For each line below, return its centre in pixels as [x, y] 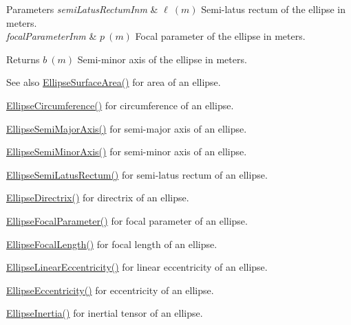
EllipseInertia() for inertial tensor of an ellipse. [105, 313]
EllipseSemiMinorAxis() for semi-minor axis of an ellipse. [127, 152]
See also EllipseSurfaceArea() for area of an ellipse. [114, 82]
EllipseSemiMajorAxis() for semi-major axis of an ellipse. [127, 128]
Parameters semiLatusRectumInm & [82, 9]
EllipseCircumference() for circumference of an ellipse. [120, 105]
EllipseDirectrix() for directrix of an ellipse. [98, 198]
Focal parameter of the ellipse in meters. [220, 36]
